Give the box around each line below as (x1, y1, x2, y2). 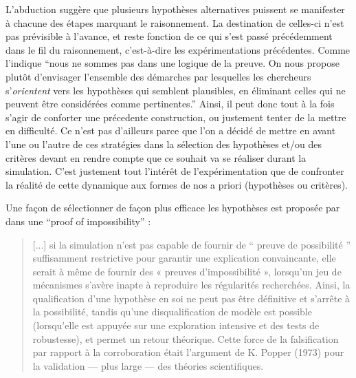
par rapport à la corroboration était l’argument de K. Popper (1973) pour (32, 345, 344, 359)
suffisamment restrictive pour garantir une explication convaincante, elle (32, 251, 336, 265)
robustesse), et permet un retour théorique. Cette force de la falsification (32, 331, 339, 346)
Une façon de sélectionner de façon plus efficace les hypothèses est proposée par (5, 200, 340, 215)
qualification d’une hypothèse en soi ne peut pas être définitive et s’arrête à (32, 291, 351, 305)
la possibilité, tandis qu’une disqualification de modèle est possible (32, 304, 312, 319)
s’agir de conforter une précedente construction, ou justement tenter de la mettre (5, 109, 346, 124)
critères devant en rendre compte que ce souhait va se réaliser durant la (5, 150, 307, 165)
